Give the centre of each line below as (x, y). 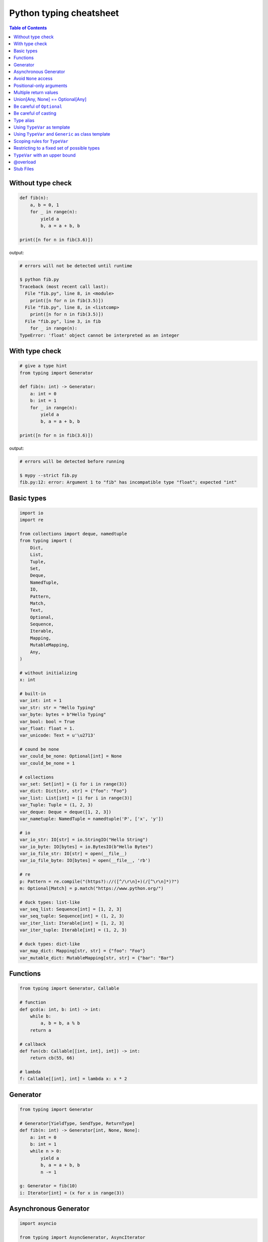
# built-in (33, 694)
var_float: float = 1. (47, 728)
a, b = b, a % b (60, 1023)
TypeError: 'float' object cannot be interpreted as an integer (100, 335)
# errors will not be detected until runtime (76, 266)
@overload (25, 162)
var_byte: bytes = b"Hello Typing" (63, 715)
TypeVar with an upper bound (45, 155)
